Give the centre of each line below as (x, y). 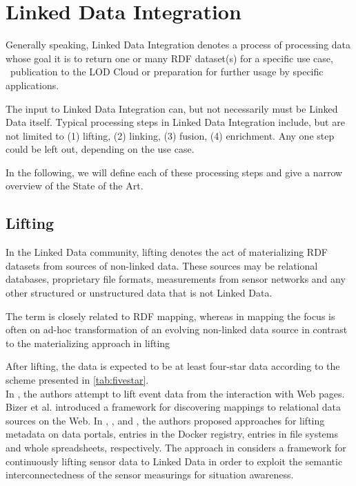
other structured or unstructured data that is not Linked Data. (139, 293)
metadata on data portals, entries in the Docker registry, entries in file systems (172, 434)
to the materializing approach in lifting (88, 343)
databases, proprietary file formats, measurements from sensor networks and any (176, 279)
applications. (32, 85)
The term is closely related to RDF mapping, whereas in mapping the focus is (170, 316)
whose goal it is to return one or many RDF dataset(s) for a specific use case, (169, 58)
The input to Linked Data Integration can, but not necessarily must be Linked (172, 108)
